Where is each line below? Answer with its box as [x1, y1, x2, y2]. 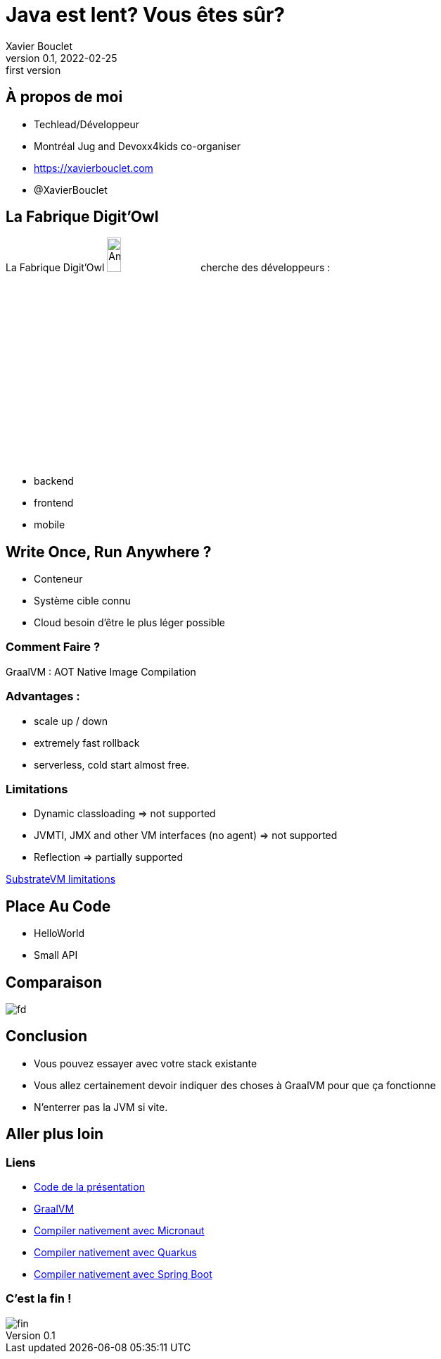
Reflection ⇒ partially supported [34, 851, 183, 864]
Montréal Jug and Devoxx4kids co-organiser [34, 139, 241, 152]
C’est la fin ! [6, 1291, 72, 1306]
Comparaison [6, 973, 103, 991]
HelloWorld [34, 927, 84, 940]
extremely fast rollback [34, 736, 140, 749]
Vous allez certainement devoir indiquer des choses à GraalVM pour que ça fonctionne [34, 1079, 436, 1091]
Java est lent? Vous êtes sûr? [6, 3, 285, 27]
